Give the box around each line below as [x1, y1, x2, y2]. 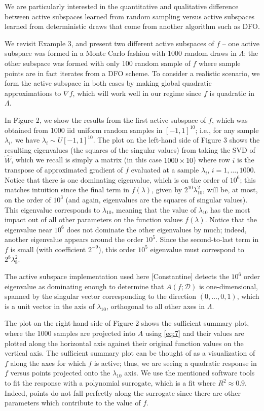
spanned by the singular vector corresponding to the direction [5, 291, 197, 301]
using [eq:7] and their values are [145, 328, 244, 338]
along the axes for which [10, 357, 86, 368]
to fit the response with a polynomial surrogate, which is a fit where [5, 378, 216, 388]
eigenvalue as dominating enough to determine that [5, 281, 164, 291]
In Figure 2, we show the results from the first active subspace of [5, 114, 206, 125]
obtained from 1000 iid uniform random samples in [5, 124, 163, 135]
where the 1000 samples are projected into [5, 328, 136, 338]
